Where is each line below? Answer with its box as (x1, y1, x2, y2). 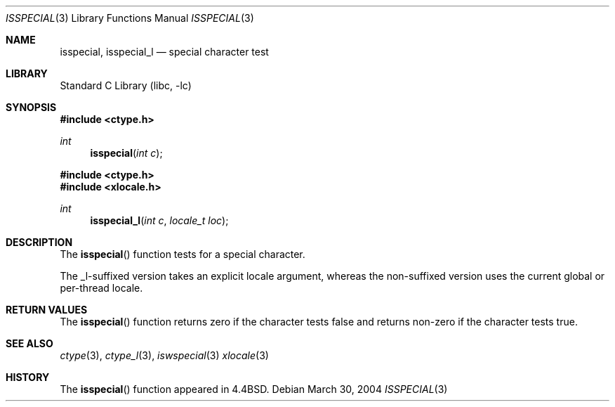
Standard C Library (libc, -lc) (60, 79, 192, 91)
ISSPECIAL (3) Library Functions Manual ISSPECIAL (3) (6, 12, 254, 24)
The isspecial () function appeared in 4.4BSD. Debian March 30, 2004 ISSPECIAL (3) (60, 383, 448, 395)
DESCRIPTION (6, 236, 73, 248)
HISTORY (6, 371, 50, 383)
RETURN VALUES (6, 304, 88, 316)
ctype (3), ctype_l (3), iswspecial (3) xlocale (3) (60, 349, 269, 361)
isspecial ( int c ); (90, 147, 163, 159)
